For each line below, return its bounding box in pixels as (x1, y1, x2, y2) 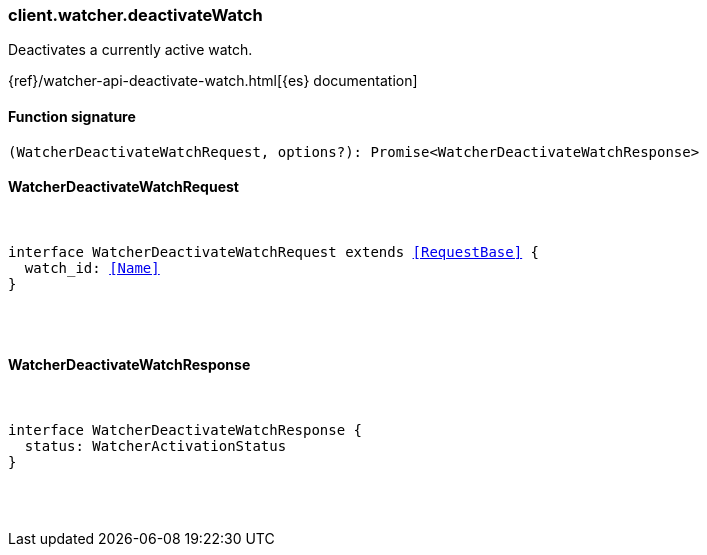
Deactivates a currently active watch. (8, 41, 253, 59)
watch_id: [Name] (24, 259, 160, 276)
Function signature (8, 107, 136, 125)
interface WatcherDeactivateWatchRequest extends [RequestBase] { (8, 243, 540, 260)
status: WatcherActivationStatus (24, 438, 287, 455)
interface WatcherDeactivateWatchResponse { (8, 422, 363, 439)
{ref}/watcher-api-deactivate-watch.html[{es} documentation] (8, 72, 418, 90)
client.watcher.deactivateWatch (8, 5, 263, 25)
